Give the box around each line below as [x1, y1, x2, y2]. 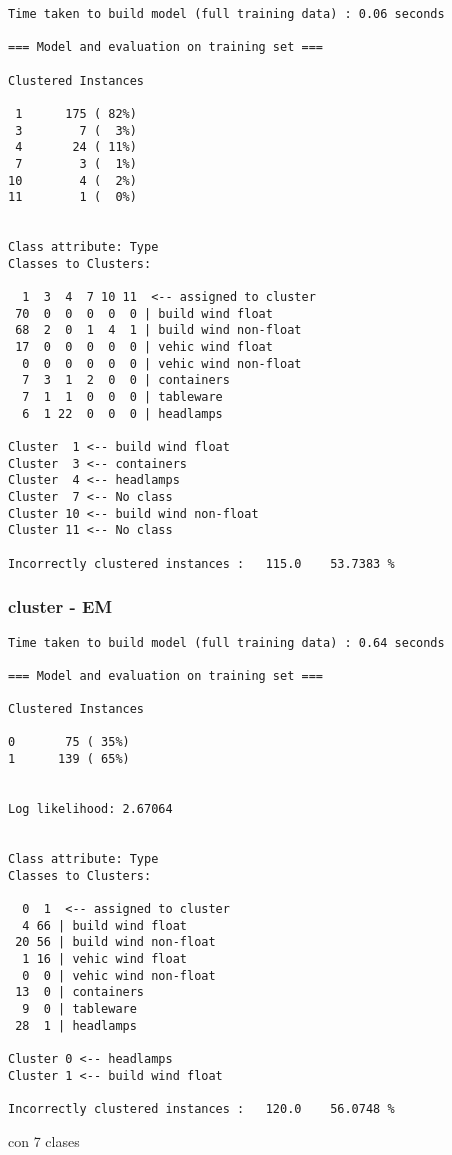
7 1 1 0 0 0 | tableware [22, 390, 223, 405]
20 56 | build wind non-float [15, 935, 216, 950]
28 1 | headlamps [15, 1018, 137, 1033]
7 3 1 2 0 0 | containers [22, 373, 230, 388]
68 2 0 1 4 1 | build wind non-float [15, 323, 302, 338]
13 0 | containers [15, 985, 145, 1000]
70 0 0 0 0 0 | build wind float [15, 306, 273, 321]
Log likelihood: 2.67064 [8, 802, 173, 817]
